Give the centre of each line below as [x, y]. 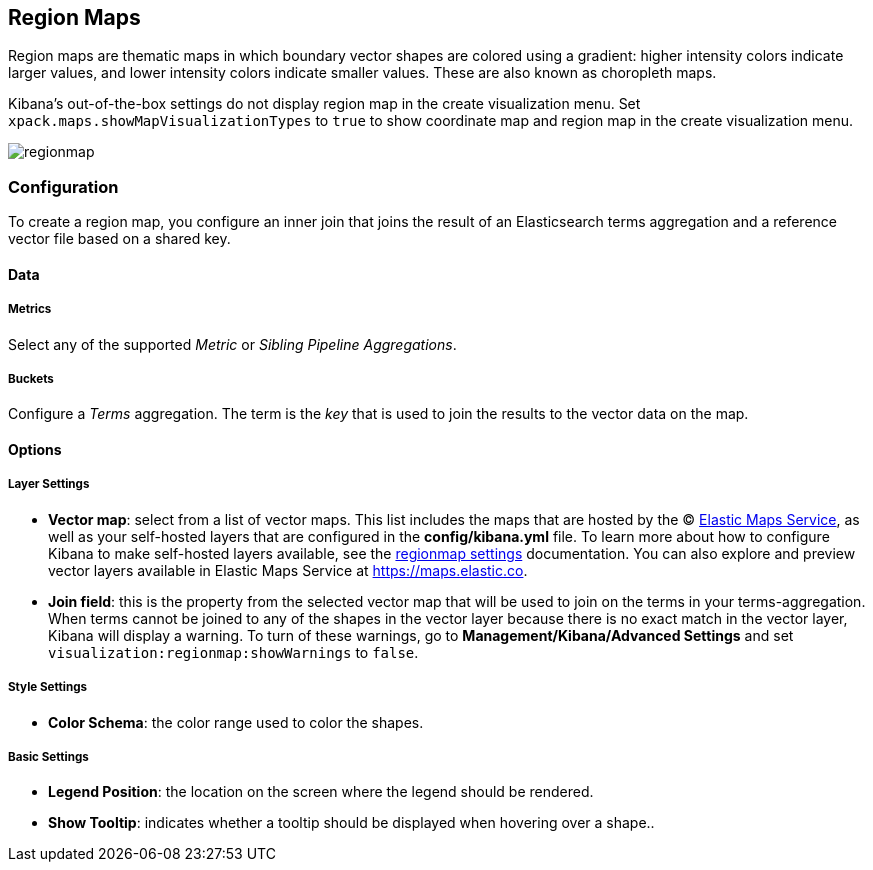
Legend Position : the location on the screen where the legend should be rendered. [321, 792]
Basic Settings [48, 756]
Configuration [63, 186]
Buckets [31, 378]
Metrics [30, 309]
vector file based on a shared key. [119, 239]
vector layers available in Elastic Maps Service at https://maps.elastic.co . [288, 570]
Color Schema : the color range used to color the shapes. [236, 722]
